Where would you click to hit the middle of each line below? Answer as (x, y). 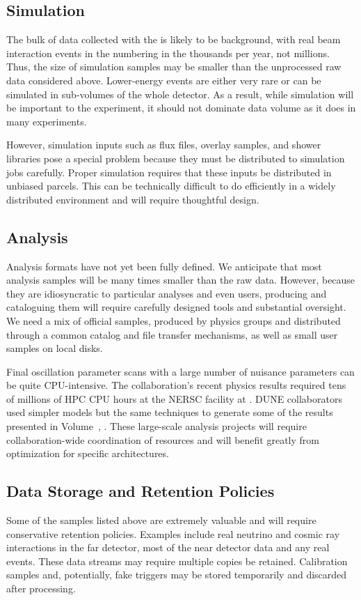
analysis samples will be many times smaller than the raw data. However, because (181, 280)
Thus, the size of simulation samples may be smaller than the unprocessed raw (174, 67)
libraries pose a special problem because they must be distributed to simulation (176, 158)
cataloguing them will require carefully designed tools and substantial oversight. (176, 307)
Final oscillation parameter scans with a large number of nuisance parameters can (180, 371)
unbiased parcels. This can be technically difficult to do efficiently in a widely (171, 186)
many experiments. (47, 121)
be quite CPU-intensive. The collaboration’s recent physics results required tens (176, 385)
